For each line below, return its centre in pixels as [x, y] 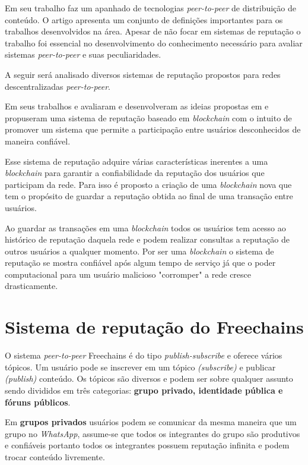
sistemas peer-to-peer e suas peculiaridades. [83, 54]
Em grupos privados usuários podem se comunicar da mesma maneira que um [151, 422]
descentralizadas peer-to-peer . [58, 86]
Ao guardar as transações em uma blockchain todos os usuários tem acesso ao [145, 227]
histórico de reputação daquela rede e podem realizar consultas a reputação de [147, 239]
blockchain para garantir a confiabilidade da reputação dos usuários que [135, 173]
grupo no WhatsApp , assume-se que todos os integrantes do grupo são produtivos [153, 433]
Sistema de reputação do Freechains [154, 327]
